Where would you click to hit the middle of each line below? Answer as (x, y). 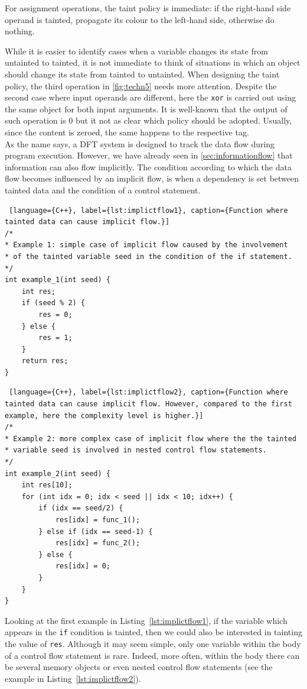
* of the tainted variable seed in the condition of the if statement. (148, 256)
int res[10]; (47, 485)
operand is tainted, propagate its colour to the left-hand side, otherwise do (140, 19)
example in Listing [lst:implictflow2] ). (73, 678)
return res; (45, 361)
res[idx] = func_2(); (98, 543)
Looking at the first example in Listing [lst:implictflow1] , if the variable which (146, 620)
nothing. (20, 31)
